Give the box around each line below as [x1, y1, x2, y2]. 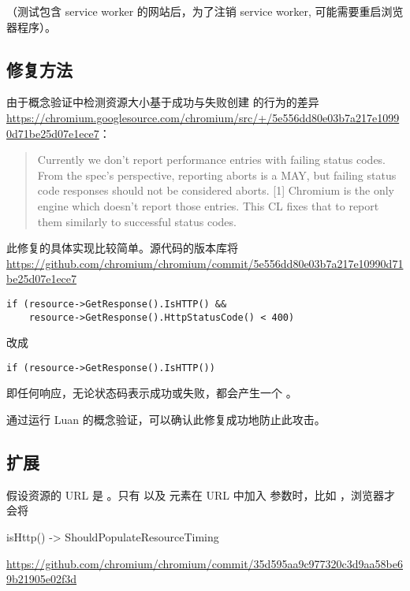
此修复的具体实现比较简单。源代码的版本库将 [6, 240, 238, 256]
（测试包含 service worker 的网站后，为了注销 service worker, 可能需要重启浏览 [6, 3, 404, 19]
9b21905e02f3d [6, 571, 77, 587]
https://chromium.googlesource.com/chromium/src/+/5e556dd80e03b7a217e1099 [6, 109, 400, 125]
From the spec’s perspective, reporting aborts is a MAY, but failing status [37, 166, 397, 183]
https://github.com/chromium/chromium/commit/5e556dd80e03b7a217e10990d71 [6, 255, 404, 271]
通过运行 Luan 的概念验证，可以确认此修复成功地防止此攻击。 [6, 411, 326, 428]
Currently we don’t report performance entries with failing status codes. [37, 151, 386, 168]
